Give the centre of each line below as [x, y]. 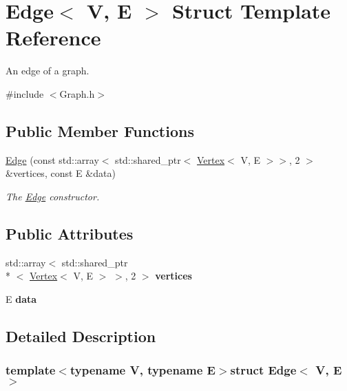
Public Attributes [70, 233]
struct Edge [263, 370]
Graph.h [77, 93]
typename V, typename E [143, 370]
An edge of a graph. [48, 71]
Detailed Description [81, 336]
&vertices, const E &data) [61, 173]
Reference [53, 38]
